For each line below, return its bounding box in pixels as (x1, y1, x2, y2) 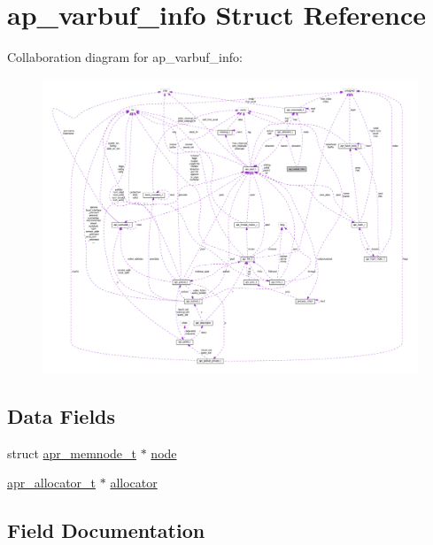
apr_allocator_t (7, 473, 97, 492)
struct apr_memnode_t (7, 443, 136, 462)
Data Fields (7, 403, 116, 430)
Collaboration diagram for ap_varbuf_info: (7, 48, 243, 66)
